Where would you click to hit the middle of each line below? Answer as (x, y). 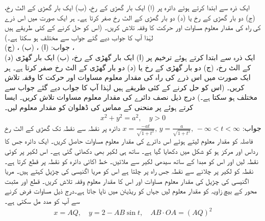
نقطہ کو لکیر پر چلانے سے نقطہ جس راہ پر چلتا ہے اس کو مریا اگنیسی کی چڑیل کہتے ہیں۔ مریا (129, 171)
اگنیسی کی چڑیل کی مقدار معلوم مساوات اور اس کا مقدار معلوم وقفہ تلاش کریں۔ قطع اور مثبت (127, 181)
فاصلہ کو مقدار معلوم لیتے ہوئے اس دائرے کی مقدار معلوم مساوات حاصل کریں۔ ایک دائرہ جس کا (129, 141)
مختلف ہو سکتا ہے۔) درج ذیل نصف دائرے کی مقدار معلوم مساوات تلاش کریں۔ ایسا (131, 97)
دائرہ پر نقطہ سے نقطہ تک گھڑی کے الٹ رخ (62, 128)
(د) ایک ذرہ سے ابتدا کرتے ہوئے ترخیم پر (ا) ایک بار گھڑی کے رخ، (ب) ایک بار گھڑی (130, 57)
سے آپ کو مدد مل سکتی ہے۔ (42, 200)
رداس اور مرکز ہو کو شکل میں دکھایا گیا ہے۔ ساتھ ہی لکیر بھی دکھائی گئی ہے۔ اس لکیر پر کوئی (131, 150)
